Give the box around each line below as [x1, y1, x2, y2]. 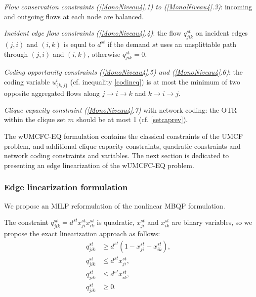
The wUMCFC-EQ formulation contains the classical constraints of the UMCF [4, 130, 243, 141]
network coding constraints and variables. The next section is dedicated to [4, 150, 229, 161]
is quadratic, [96, 217, 134, 227]
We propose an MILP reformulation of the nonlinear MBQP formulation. [4, 200, 225, 211]
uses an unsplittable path [160, 39, 237, 49]
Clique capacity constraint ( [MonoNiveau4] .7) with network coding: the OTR [4, 104, 237, 115]
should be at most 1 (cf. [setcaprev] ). [76, 114, 188, 125]
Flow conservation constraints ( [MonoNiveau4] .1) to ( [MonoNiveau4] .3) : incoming [4, 1, 253, 11]
